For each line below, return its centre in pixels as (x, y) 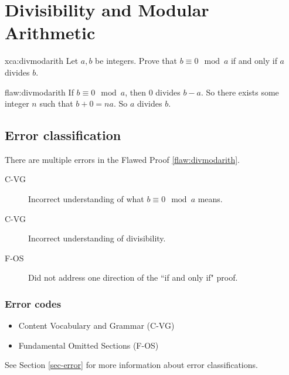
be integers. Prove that (136, 61)
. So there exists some (240, 92)
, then (135, 92)
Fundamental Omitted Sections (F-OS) (89, 345)
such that (56, 103)
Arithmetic (50, 33)
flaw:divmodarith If (39, 92)
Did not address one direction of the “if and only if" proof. (133, 277)
